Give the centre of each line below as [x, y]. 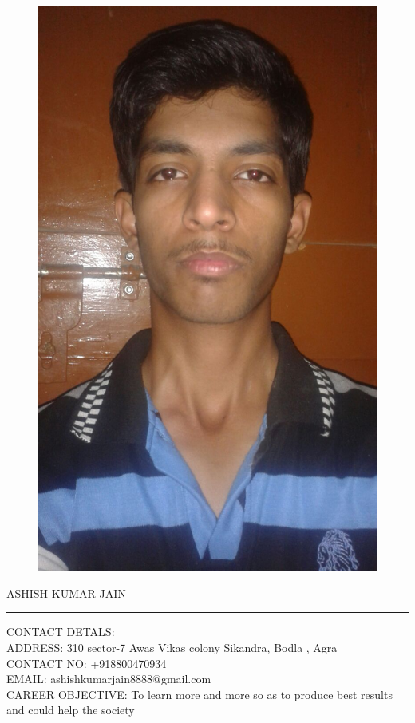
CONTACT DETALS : [61, 632]
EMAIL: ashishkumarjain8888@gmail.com [109, 679]
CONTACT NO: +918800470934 [87, 663]
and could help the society [71, 710]
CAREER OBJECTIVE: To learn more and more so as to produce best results [200, 694]
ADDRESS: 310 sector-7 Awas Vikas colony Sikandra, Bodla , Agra [172, 647]
